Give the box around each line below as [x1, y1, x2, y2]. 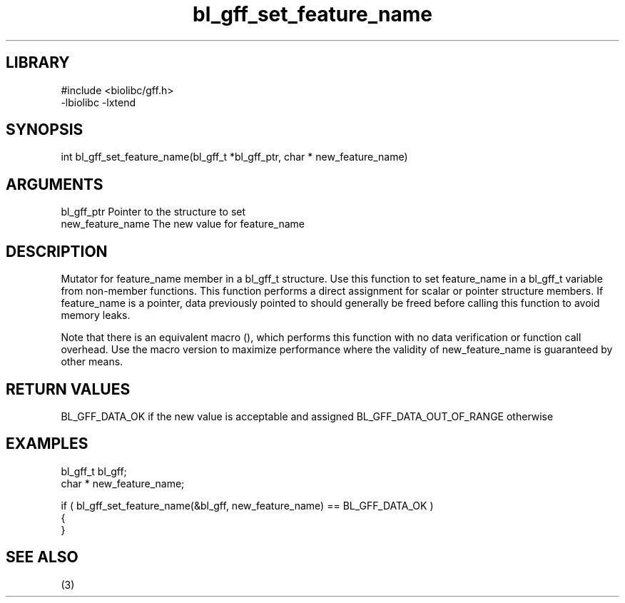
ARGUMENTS [6, 175, 103, 193]
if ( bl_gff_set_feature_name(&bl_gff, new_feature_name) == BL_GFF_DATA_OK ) [61, 499, 434, 512]
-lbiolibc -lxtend [61, 96, 136, 108]
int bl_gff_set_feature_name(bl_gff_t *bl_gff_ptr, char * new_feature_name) [61, 151, 408, 163]
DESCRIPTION [6, 242, 108, 260]
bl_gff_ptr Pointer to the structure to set [61, 206, 246, 218]
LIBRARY [6, 54, 70, 72]
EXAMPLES [6, 435, 88, 453]
